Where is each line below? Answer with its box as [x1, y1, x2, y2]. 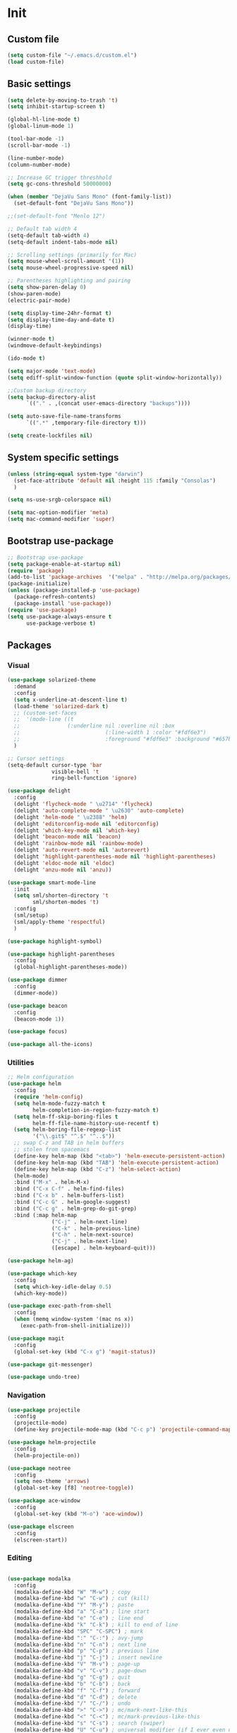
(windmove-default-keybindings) [7, 342, 102, 349]
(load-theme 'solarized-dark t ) [13, 703, 109, 710]
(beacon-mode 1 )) [13, 1016, 65, 1023]
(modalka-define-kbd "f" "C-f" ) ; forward [13, 1687, 140, 1694]
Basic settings [7, 78, 72, 90]
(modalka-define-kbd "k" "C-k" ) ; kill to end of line [13, 1621, 178, 1628]
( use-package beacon [7, 1002, 68, 1009]
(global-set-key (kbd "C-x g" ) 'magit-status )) [13, 1348, 157, 1355]
